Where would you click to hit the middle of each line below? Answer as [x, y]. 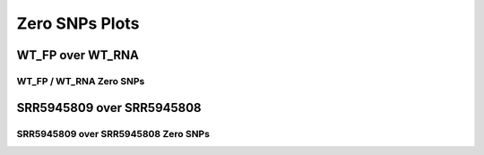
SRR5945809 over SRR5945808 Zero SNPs [113, 133]
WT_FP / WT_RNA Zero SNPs [81, 81]
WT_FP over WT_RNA [78, 55]
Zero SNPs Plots [78, 23]
